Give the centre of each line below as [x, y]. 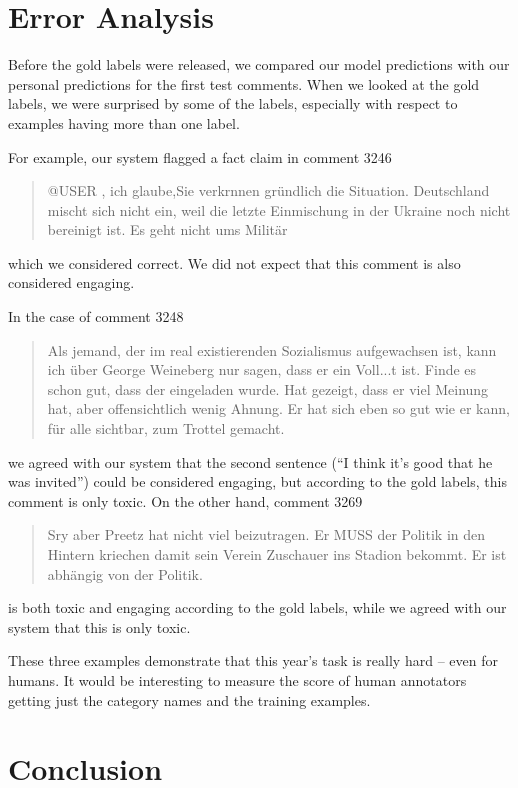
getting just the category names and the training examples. [189, 699]
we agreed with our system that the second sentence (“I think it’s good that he [250, 461]
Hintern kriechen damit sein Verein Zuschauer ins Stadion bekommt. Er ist [277, 554]
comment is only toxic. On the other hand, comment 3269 [185, 500]
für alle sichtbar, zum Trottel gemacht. [166, 428]
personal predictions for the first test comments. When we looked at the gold [244, 83]
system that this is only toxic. [99, 626]
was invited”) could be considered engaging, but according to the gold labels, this [257, 481]
